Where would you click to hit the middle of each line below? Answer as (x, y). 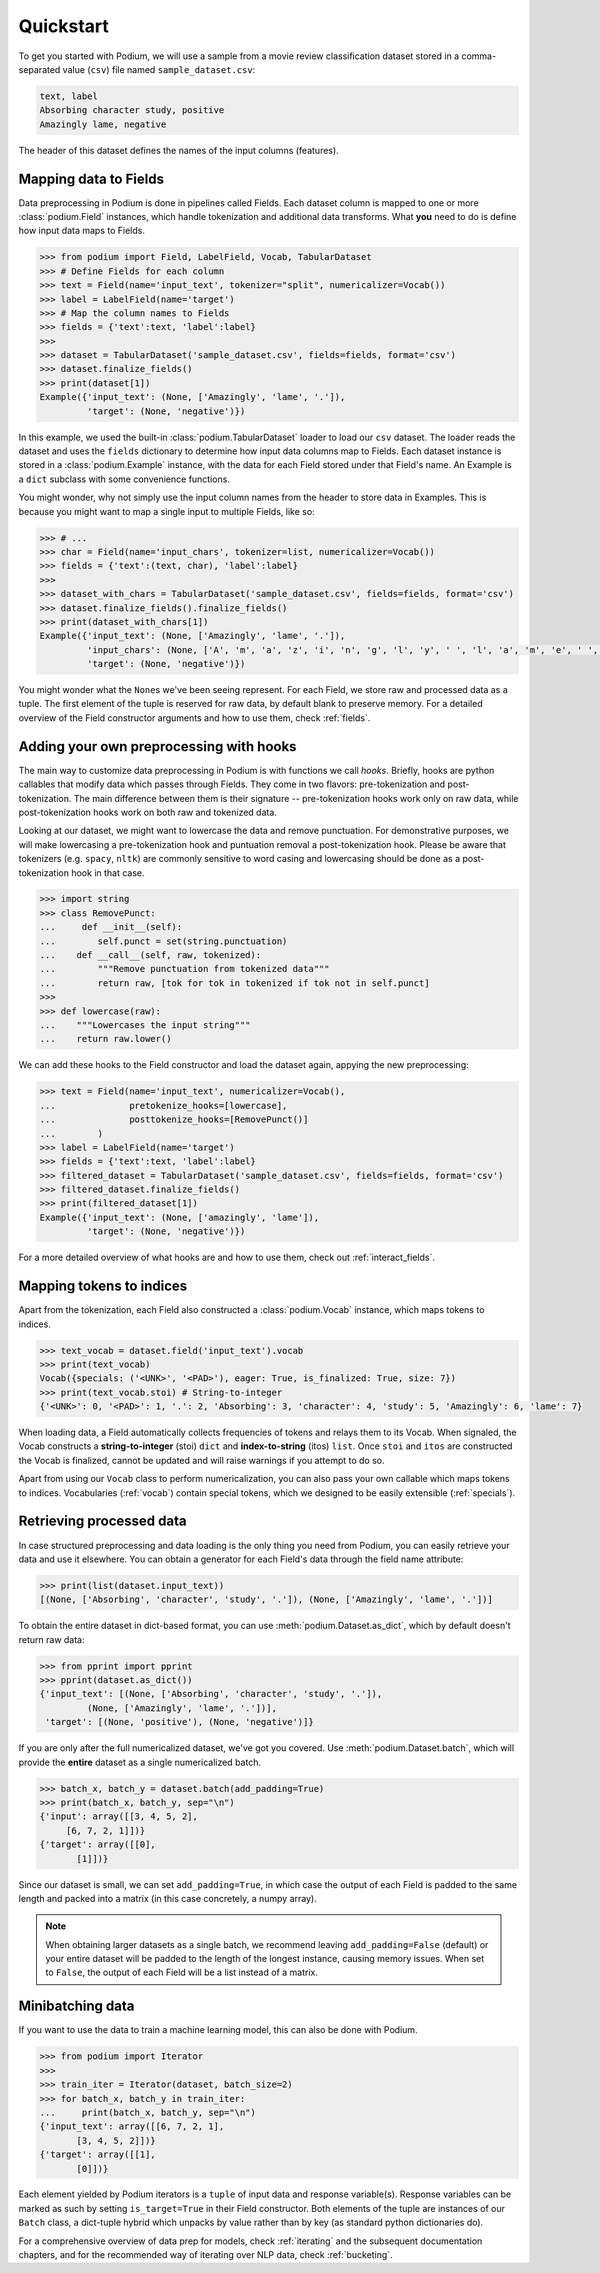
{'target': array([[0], (98, 1844)
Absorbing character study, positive (132, 110)
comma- (479, 56)
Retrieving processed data (102, 1521)
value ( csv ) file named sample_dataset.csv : (159, 69)
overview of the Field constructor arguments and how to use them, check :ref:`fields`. (194, 717)
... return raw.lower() (105, 1039)
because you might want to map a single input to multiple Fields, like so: (166, 511)
